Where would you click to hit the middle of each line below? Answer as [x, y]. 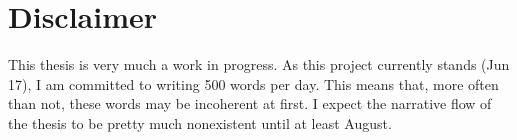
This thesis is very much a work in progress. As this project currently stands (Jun [259, 64]
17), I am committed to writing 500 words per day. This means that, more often [253, 83]
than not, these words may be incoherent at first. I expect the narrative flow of [250, 103]
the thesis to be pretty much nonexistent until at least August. [200, 122]
